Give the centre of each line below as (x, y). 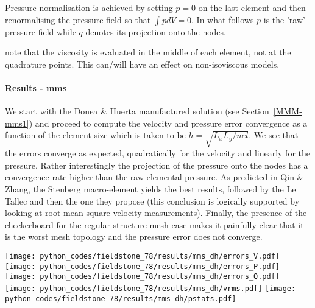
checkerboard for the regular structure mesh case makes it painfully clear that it (154, 224)
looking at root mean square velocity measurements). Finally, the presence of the (156, 213)
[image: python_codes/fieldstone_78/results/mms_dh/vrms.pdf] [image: (150, 288)
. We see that (274, 135)
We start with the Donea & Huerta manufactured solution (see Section (137, 111)
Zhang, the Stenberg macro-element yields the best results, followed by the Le (150, 188)
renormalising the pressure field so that (78, 19)
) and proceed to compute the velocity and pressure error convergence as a (168, 123)
